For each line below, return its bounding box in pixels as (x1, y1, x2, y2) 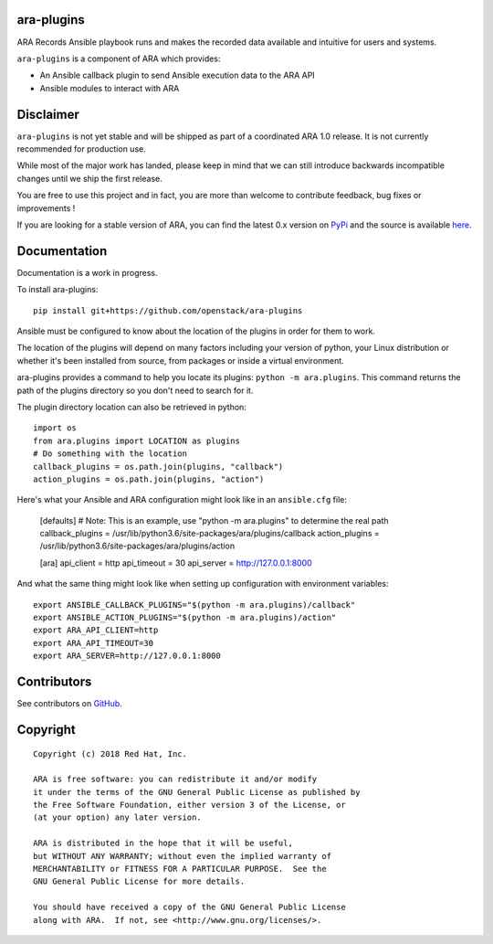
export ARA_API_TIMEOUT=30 (33, 638, 154, 648)
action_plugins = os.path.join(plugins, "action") (33, 473, 265, 484)
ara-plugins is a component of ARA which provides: (16, 53, 221, 64)
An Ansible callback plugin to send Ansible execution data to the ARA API (39, 69, 315, 81)
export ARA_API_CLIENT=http (33, 625, 159, 635)
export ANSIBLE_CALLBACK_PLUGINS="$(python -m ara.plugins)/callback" (33, 599, 356, 610)
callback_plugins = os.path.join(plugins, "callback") (33, 461, 284, 472)
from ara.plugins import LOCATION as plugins (33, 435, 241, 446)
